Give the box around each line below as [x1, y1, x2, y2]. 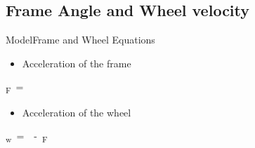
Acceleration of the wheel [22, 105, 131, 119]
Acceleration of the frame [22, 55, 131, 70]
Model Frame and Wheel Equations [6, 32, 155, 47]
